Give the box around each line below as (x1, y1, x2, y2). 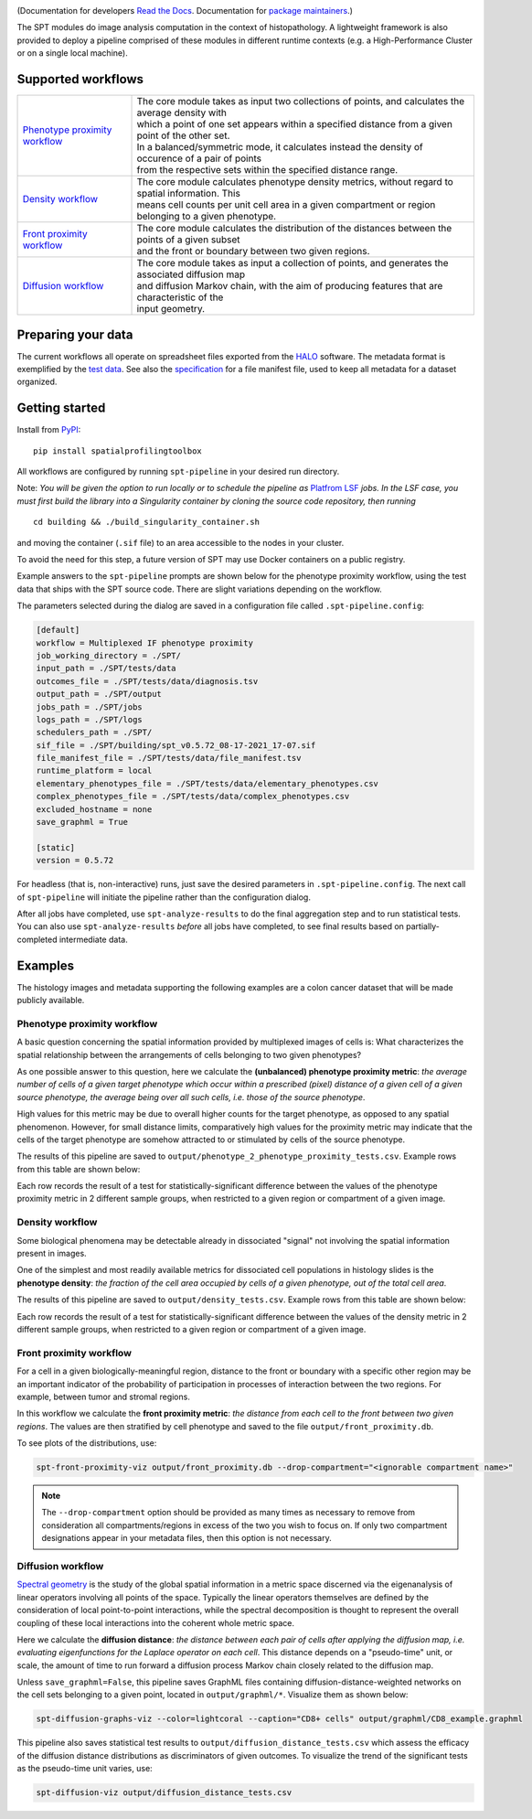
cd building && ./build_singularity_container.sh (33, 517, 261, 528)
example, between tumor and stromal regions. (16, 1391, 191, 1402)
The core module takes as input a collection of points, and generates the (136, 257, 449, 270)
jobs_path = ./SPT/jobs (36, 701, 144, 712)
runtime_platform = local (36, 765, 153, 776)
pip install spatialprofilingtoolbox (33, 445, 203, 456)
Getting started (16, 401, 106, 416)
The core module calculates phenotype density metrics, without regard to (136, 176, 454, 188)
